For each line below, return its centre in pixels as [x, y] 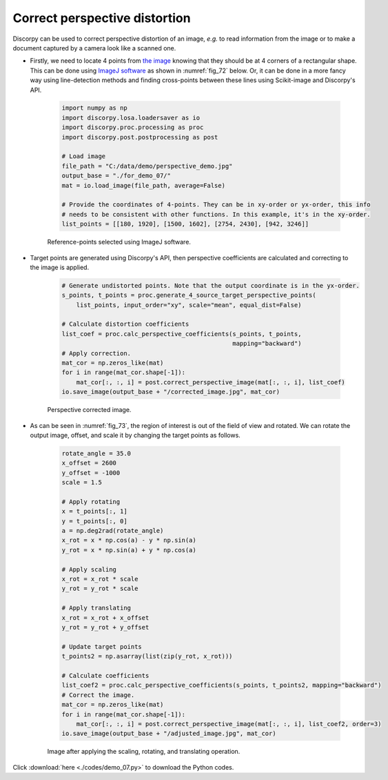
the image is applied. [60, 267]
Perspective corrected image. [89, 410]
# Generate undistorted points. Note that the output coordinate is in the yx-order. [211, 285]
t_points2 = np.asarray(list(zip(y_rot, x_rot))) [147, 656]
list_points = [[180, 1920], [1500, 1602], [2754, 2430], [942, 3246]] [185, 224]
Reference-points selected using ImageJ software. [119, 242]
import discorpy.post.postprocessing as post [140, 137]
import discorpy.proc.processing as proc [133, 127]
